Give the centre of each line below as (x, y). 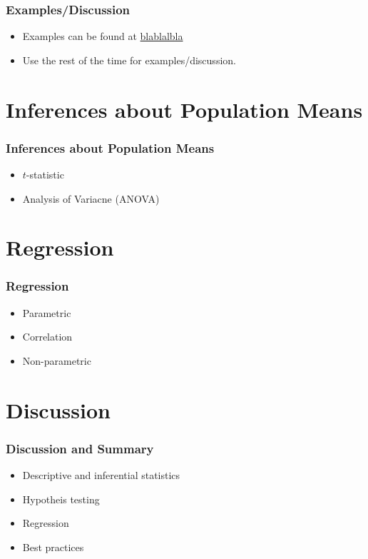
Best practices (53, 547)
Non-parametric (57, 360)
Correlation (47, 337)
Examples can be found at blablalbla (103, 36)
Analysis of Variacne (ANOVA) (91, 198)
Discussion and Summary (80, 448)
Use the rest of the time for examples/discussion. (129, 60)
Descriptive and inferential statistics (101, 475)
